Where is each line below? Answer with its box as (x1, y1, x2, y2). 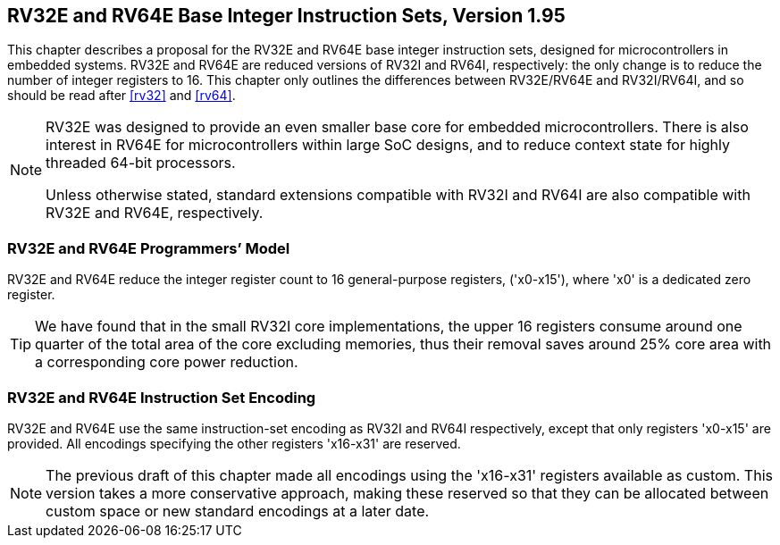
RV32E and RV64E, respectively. (46, 204, 264, 222)
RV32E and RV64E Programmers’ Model (7, 239, 290, 257)
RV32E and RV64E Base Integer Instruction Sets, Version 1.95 (7, 4, 566, 27)
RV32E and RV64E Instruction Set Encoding (7, 388, 316, 407)
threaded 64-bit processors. (46, 154, 236, 172)
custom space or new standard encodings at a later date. (46, 501, 430, 520)
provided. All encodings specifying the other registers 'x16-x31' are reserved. (7, 435, 461, 451)
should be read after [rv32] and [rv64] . (7, 88, 236, 104)
